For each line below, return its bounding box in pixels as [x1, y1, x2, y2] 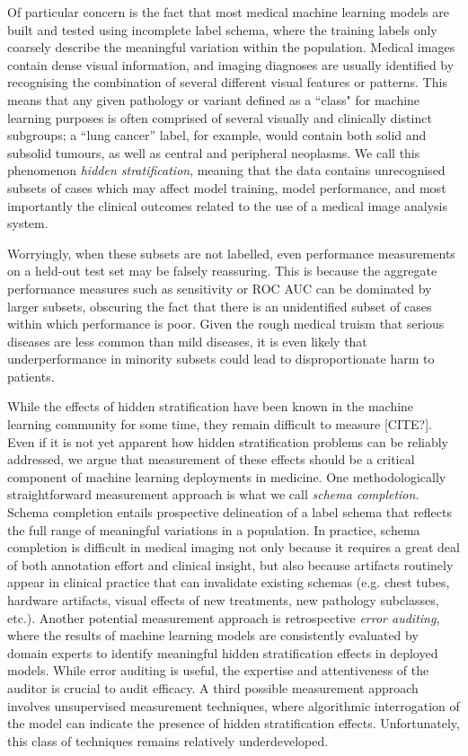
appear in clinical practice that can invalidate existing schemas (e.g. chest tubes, [7, 573, 450, 592]
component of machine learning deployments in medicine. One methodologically [7, 467, 446, 486]
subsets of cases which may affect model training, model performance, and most [7, 178, 446, 197]
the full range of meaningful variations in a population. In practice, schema [7, 520, 420, 539]
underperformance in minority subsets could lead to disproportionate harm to [7, 349, 435, 368]
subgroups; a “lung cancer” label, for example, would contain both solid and [7, 126, 427, 145]
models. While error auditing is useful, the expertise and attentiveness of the [7, 661, 429, 680]
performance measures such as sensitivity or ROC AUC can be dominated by [7, 278, 432, 297]
